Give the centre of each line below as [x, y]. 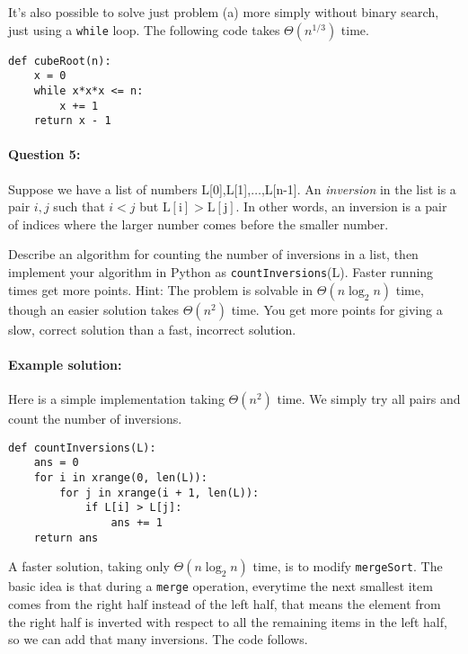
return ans [66, 538]
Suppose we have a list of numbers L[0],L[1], [130, 188]
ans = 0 [56, 463]
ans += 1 [137, 522]
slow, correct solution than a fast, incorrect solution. [152, 329]
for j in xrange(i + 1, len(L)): [159, 493]
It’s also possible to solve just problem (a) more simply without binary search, [224, 12]
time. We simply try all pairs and [369, 399]
